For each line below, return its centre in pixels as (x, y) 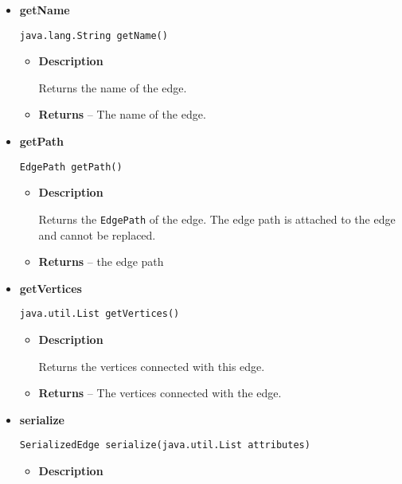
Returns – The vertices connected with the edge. (160, 393)
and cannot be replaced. (97, 234)
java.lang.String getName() (94, 35)
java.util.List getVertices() (100, 314)
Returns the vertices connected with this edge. (152, 366)
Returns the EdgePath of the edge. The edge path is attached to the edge (217, 219)
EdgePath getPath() (71, 167)
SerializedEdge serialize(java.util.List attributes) (165, 445)
